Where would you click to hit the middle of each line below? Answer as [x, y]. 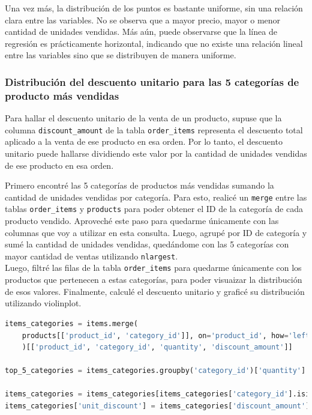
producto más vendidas [62, 95]
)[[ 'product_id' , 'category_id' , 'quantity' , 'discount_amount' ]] [157, 347]
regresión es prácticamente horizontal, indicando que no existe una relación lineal [154, 43]
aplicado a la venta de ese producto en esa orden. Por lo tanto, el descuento [144, 141]
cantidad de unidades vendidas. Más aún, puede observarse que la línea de [141, 32]
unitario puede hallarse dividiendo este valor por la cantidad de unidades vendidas [156, 153]
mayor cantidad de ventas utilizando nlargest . [91, 256]
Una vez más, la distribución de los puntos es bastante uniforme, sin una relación [154, 8]
